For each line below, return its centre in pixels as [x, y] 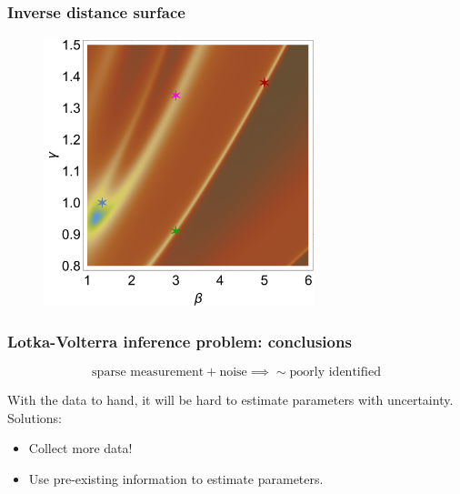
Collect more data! [80, 448]
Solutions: [35, 417]
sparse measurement [148, 373]
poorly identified [335, 373]
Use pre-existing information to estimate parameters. [176, 478]
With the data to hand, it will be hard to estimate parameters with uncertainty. [230, 400]
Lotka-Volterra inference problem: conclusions [180, 341]
